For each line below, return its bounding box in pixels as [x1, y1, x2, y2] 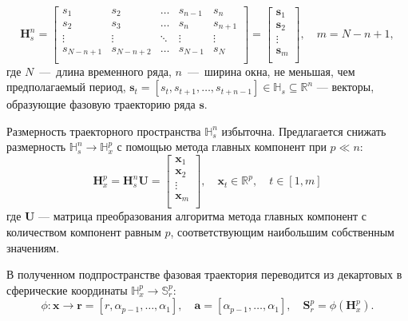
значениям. [6, 239, 60, 256]
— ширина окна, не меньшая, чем [187, 62, 355, 79]
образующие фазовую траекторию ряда [6, 96, 196, 113]
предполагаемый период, [6, 78, 126, 95]
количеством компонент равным [6, 224, 161, 240]
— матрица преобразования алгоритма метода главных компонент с [38, 208, 367, 224]
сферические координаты [6, 281, 128, 298]
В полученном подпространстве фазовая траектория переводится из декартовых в [6, 266, 402, 283]
